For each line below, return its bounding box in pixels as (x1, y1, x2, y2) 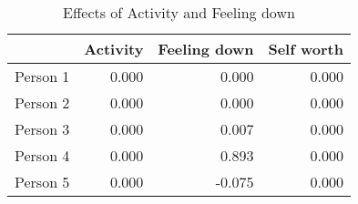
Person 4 (15, 145, 70, 166)
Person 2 (15, 92, 70, 113)
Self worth (268, 38, 343, 59)
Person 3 (15, 118, 70, 139)
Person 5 (15, 171, 70, 192)
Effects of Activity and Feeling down (63, 2, 295, 23)
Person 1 (15, 66, 70, 87)
